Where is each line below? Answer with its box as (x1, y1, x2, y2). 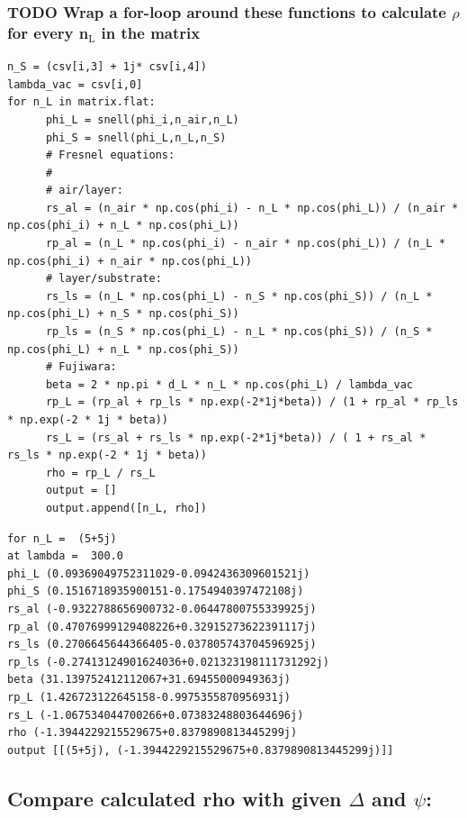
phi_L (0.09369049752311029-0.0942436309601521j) (7, 567, 310, 580)
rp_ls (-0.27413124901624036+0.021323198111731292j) (7, 655, 329, 668)
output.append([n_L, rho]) (45, 501, 207, 514)
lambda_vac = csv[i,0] (7, 77, 143, 91)
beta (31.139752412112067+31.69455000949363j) (7, 673, 291, 686)
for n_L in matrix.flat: (7, 95, 156, 109)
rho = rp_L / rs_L (45, 466, 156, 479)
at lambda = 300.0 (7, 550, 123, 563)
